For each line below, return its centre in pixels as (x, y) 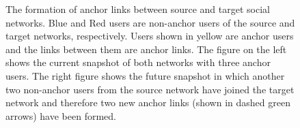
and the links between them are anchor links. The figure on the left (146, 49)
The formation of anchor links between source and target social (138, 9)
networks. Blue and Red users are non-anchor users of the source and (150, 22)
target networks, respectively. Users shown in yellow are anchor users (150, 36)
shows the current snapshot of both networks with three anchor (138, 62)
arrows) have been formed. (61, 115)
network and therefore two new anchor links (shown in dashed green (148, 102)
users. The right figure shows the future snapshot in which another (145, 75)
